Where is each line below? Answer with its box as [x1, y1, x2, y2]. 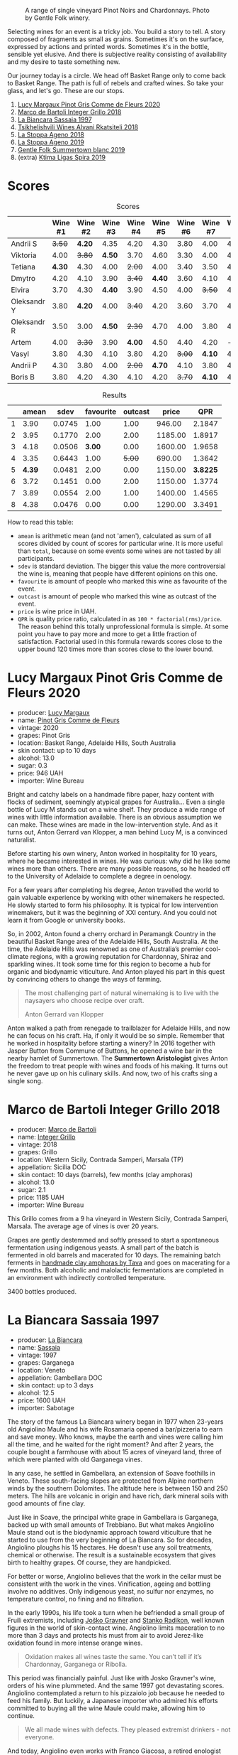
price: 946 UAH [17, 768, 64, 777]
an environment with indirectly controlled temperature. [7, 1273, 166, 1282]
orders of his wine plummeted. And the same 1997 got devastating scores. [7, 1681, 225, 1690]
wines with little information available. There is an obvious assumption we [7, 812, 222, 821]
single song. [7, 1076, 43, 1085]
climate [7, 952, 29, 960]
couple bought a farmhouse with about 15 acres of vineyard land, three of [7, 1447, 222, 1456]
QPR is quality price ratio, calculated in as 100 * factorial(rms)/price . [17, 614, 222, 623]
